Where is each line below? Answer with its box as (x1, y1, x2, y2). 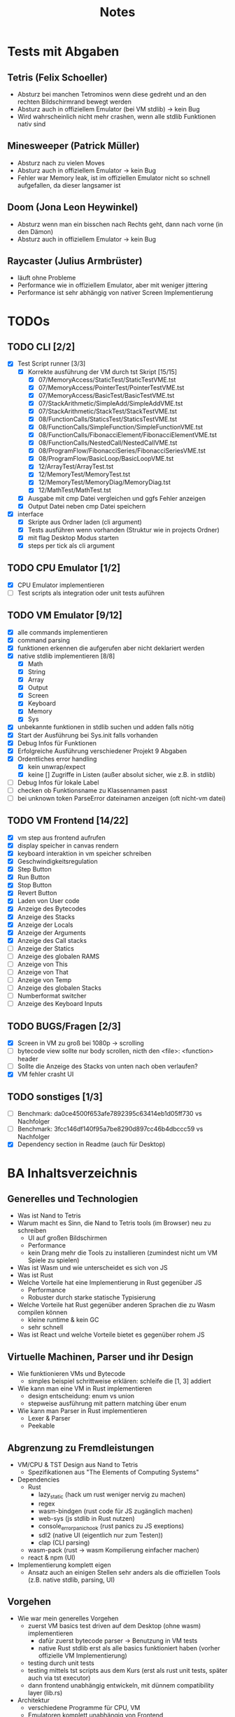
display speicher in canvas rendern (17, 841, 119, 850)
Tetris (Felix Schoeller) (7, 71, 108, 83)
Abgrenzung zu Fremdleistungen (7, 1442, 155, 1454)
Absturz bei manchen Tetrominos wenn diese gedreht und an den (17, 90, 207, 98)
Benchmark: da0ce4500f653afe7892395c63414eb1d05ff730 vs (17, 1110, 202, 1118)
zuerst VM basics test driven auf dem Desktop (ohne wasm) (27, 1622, 201, 1630)
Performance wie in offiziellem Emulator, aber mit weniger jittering (17, 281, 208, 289)
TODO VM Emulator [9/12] (7, 609, 122, 621)
